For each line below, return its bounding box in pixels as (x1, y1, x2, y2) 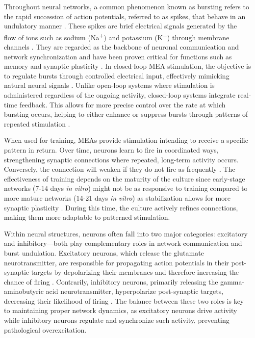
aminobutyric (4, 286, 44, 296)
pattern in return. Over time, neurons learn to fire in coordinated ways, (4, 144, 219, 155)
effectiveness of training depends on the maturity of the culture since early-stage (4, 173, 245, 183)
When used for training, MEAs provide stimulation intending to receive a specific (4, 135, 249, 145)
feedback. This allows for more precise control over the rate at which (19, 99, 226, 109)
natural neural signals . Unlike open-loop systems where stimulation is (4, 80, 215, 90)
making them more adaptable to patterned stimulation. (4, 212, 170, 222)
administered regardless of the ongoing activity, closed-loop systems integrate (4, 90, 236, 100)
